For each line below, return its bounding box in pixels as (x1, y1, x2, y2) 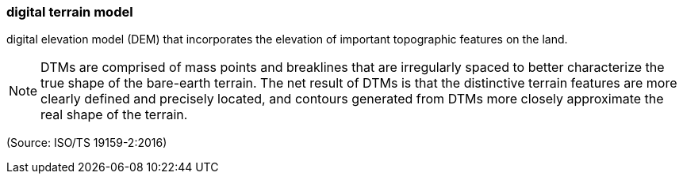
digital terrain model (6, 4, 133, 20)
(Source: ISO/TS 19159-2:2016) (6, 136, 167, 150)
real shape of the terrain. (40, 107, 188, 123)
